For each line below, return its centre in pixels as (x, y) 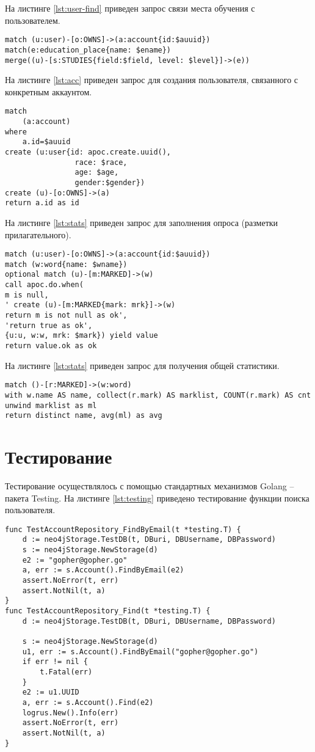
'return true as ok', (49, 325)
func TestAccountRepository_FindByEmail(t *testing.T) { (123, 529)
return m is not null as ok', (66, 316)
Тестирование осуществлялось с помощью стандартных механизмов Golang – (150, 486)
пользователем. (33, 20)
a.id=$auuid (46, 142)
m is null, (27, 295)
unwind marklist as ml (51, 405)
